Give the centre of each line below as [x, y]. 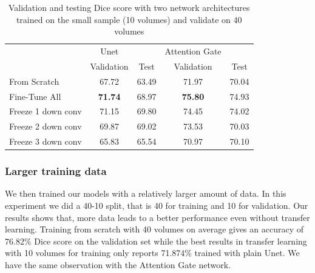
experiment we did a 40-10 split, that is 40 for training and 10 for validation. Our [157, 205]
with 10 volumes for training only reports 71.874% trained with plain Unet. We [152, 253]
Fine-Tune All [35, 96]
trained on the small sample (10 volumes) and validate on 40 [129, 19]
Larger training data [56, 171]
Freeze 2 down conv [46, 126]
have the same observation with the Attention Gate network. [118, 264]
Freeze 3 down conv [46, 141]
